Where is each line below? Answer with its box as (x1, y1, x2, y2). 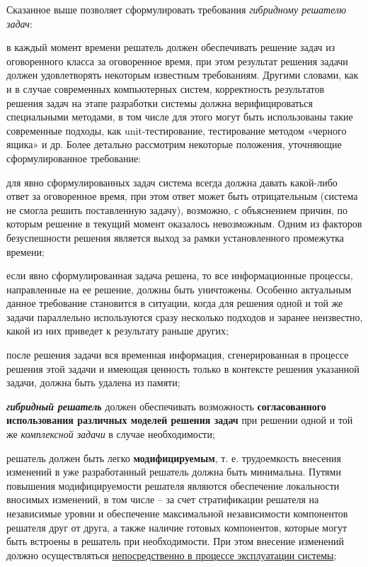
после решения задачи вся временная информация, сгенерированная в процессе (6, 347, 349, 362)
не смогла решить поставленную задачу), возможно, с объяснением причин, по (6, 202, 347, 217)
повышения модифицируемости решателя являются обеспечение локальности (6, 478, 340, 493)
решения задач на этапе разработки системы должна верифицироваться (6, 95, 313, 110)
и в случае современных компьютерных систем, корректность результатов (6, 81, 325, 96)
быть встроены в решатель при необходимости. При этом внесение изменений (6, 534, 345, 549)
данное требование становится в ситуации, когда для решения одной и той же (6, 296, 343, 310)
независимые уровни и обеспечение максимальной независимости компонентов (6, 506, 348, 520)
